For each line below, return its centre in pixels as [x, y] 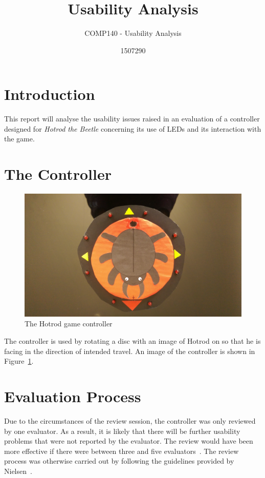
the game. [19, 139]
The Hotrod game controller [69, 324]
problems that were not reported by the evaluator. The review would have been [129, 441]
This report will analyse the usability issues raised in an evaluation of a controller [132, 119]
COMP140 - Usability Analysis [133, 33]
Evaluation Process [73, 396]
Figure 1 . [19, 361]
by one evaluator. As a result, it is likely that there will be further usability [122, 431]
